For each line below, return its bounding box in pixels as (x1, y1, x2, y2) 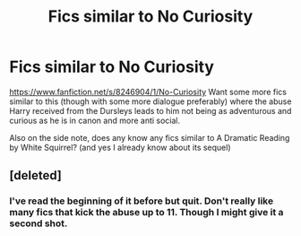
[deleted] (9, 168, 63, 183)
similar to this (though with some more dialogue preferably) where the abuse (9, 96, 292, 107)
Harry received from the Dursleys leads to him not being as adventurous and (9, 105, 292, 116)
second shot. (9, 217, 68, 230)
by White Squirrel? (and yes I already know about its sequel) (9, 142, 231, 153)
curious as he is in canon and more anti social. (9, 115, 181, 126)
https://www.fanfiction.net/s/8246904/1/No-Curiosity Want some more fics (9, 86, 287, 97)
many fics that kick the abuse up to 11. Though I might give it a (9, 206, 284, 219)
